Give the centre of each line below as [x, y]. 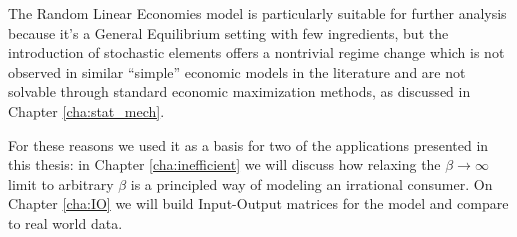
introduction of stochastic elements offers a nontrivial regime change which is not [256, 52]
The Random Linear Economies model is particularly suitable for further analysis [257, 13]
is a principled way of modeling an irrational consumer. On [311, 183]
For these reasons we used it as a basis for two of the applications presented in [248, 144]
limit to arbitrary [61, 183]
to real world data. [65, 222]
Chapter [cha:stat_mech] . [86, 110]
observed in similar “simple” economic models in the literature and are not [237, 71]
